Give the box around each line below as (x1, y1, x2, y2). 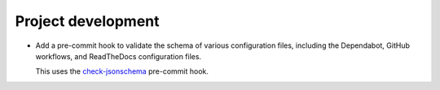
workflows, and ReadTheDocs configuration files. (35, 51, 202, 61)
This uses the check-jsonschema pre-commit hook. (35, 66, 209, 76)
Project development (15, 12, 160, 30)
